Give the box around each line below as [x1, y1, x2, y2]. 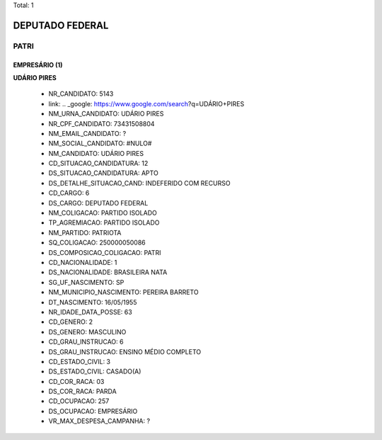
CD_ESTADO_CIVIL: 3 [48, 357, 111, 366]
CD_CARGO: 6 [48, 188, 90, 198]
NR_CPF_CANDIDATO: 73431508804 [48, 119, 155, 128]
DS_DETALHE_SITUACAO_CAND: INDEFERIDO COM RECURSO [48, 179, 231, 187]
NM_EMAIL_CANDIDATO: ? [48, 129, 127, 137]
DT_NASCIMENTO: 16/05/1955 [48, 298, 137, 306]
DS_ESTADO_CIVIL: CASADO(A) [48, 367, 141, 376]
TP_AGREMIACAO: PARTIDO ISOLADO [48, 218, 160, 227]
